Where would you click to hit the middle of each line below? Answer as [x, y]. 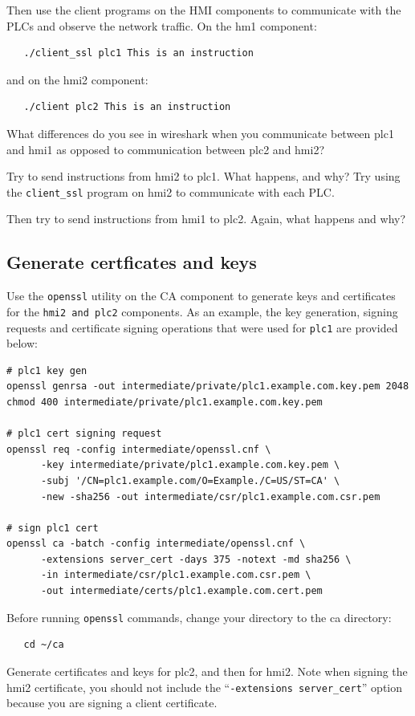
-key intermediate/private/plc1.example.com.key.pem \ [190, 465]
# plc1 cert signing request [84, 434]
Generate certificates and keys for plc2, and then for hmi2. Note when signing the [207, 671]
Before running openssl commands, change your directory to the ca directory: [199, 617]
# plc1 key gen [47, 370]
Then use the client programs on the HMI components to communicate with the [204, 10]
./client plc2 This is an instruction [127, 107]
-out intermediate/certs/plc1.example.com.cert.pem [181, 591]
